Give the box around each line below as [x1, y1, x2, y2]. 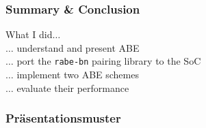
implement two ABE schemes [16, 67, 139, 82]
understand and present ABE [16, 40, 140, 54]
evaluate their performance [16, 80, 129, 95]
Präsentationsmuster [5, 110, 121, 127]
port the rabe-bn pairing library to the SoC [16, 54, 201, 68]
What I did [5, 27, 53, 42]
